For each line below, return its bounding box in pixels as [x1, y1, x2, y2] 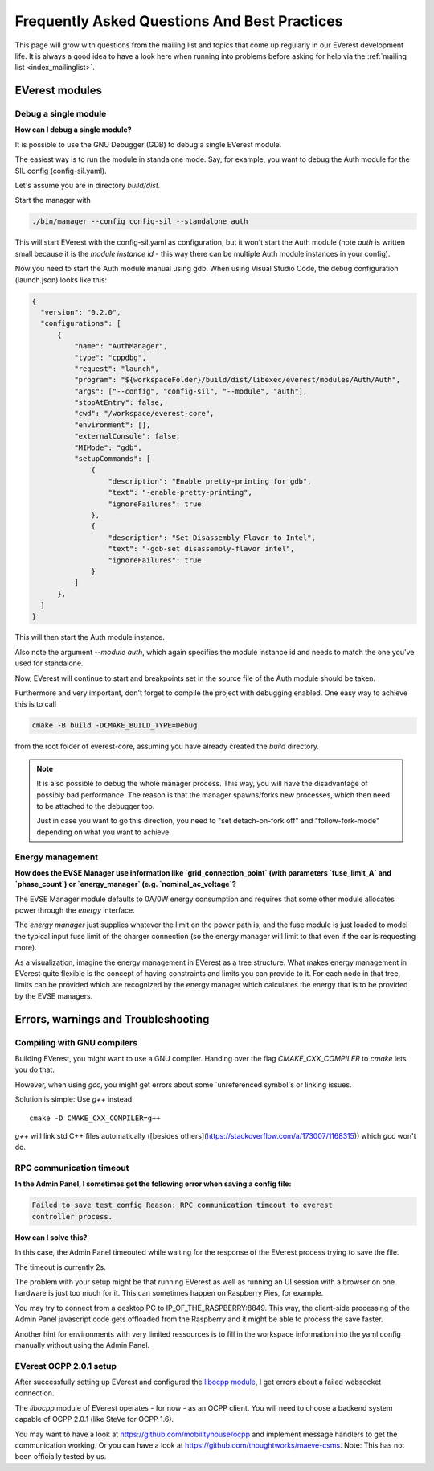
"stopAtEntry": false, [73, 398, 164, 407]
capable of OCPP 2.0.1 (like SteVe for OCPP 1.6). [14, 1415, 174, 1424]
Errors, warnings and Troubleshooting [14, 1012, 210, 1026]
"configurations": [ [40, 319, 121, 328]
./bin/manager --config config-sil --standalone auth [31, 217, 248, 226]
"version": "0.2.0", [40, 307, 121, 317]
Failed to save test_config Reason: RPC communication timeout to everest [31, 1201, 334, 1210]
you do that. [14, 1065, 55, 1074]
